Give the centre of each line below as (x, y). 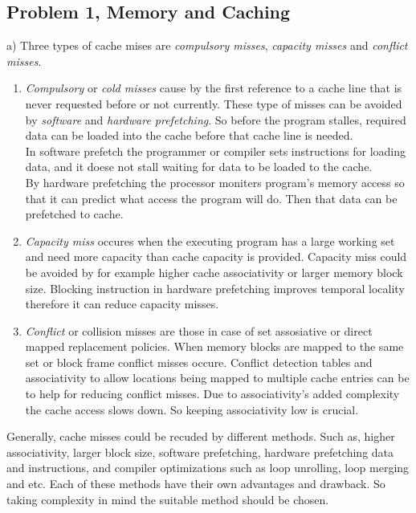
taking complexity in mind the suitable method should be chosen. (168, 499)
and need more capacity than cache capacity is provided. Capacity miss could (216, 256)
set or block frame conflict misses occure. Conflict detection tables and (199, 362)
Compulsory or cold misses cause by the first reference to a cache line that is (214, 88)
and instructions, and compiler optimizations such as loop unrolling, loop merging (208, 468)
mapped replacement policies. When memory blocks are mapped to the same (214, 346)
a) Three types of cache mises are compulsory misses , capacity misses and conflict (207, 45)
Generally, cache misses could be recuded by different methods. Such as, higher (201, 436)
